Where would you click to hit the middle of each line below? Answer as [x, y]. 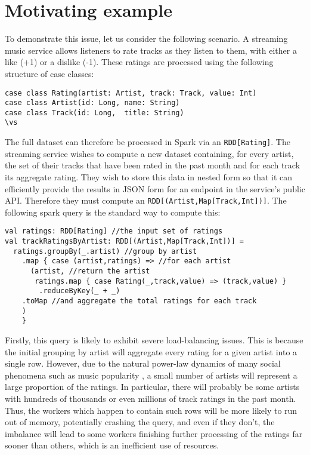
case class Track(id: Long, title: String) [94, 113]
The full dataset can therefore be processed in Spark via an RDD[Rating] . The [148, 142]
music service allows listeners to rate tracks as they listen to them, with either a [151, 50]
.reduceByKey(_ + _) [80, 291]
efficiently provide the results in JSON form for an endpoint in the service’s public [155, 188]
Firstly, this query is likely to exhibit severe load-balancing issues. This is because [154, 339]
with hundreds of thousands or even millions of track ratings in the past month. [151, 398]
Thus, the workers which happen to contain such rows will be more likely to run [151, 410]
